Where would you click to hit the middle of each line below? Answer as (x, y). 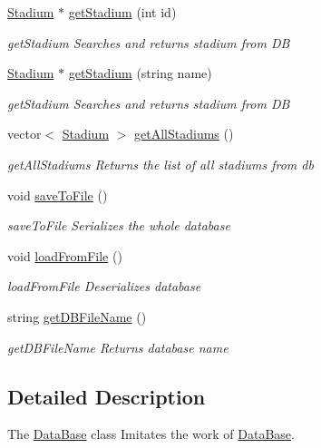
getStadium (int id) (122, 12)
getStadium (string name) (140, 73)
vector (24, 134)
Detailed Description (107, 396)
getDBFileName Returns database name (118, 347)
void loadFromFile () (65, 255)
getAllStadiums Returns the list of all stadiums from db (160, 164)
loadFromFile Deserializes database (104, 286)
